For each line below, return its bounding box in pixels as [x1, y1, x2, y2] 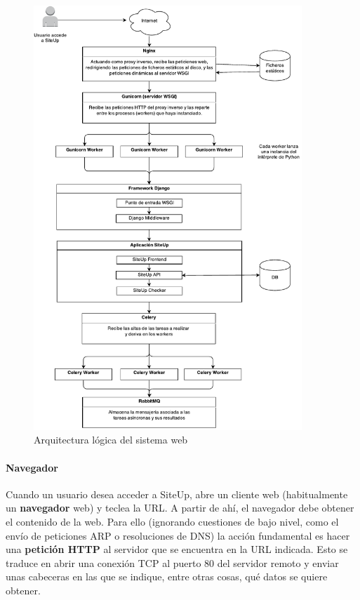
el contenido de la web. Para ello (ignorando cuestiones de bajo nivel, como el [6, 514, 339, 529]
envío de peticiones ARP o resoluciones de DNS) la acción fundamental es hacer [6, 528, 350, 542]
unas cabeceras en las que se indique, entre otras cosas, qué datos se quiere [6, 569, 328, 584]
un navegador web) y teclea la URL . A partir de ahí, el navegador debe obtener [6, 500, 354, 515]
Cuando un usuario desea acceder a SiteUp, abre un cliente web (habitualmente [6, 486, 348, 501]
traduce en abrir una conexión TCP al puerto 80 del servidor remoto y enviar [6, 555, 339, 570]
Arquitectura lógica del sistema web [34, 432, 188, 447]
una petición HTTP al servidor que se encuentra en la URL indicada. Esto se [6, 542, 348, 556]
